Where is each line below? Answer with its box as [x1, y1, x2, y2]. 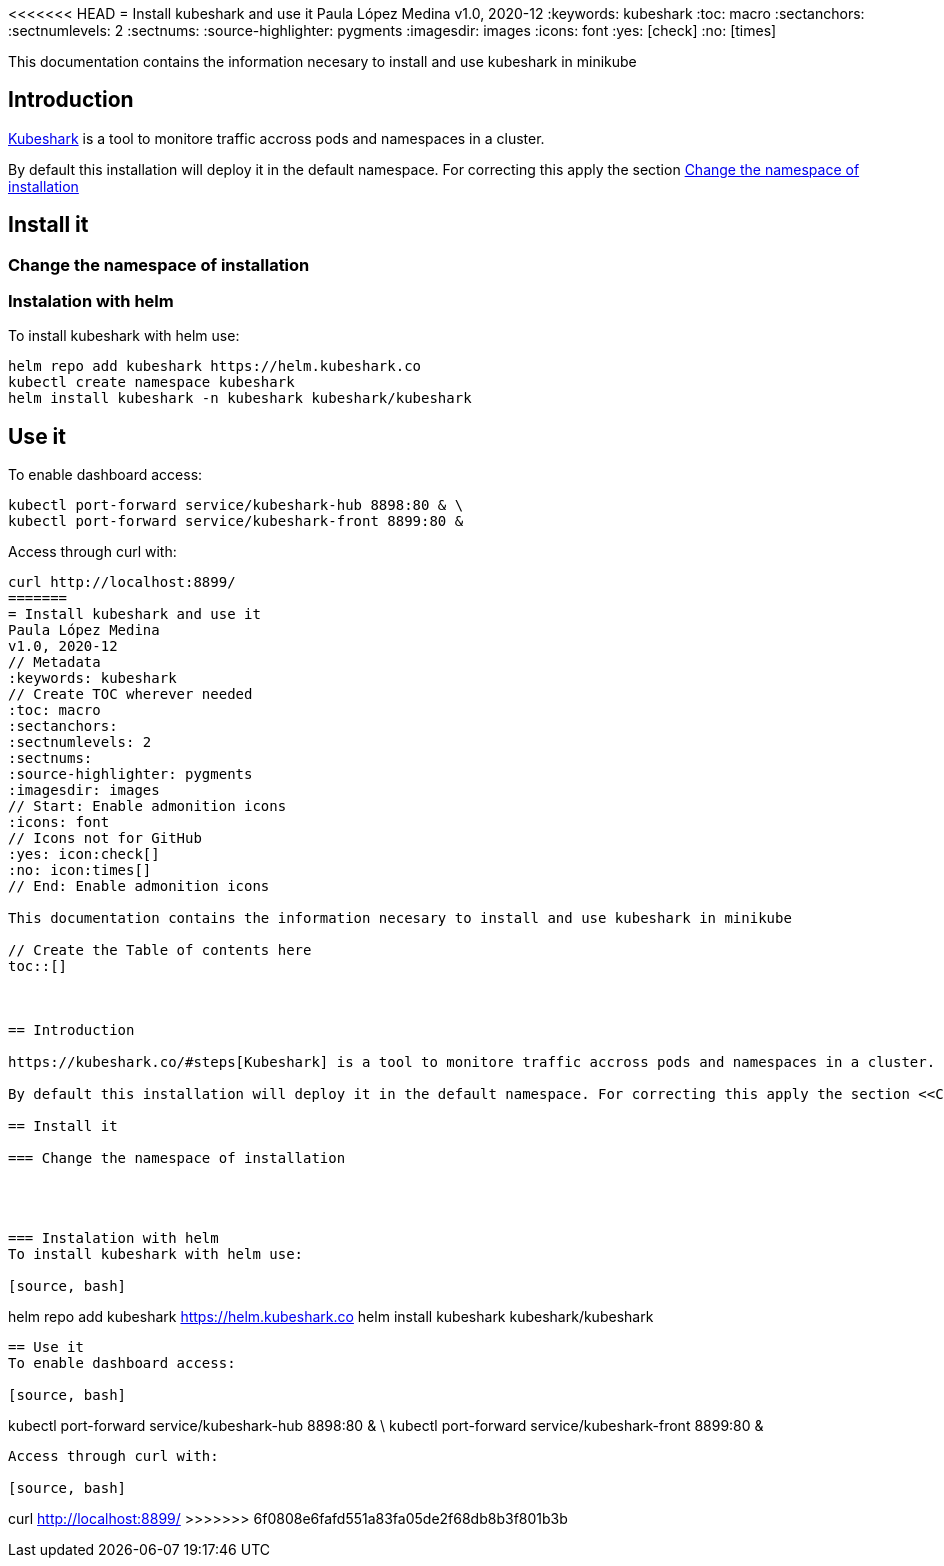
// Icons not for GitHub [8, 830, 202, 847]
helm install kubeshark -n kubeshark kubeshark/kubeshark [8, 390, 472, 407]
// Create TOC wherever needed [8, 686, 253, 703]
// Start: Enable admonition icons [8, 798, 287, 815]
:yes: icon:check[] [8, 846, 160, 863]
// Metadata [8, 654, 101, 671]
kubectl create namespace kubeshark [8, 374, 295, 391]
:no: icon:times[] [8, 862, 152, 879]
